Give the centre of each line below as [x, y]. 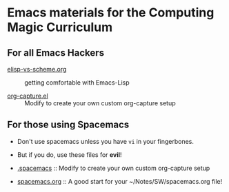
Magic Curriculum [60, 27]
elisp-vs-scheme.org [37, 69]
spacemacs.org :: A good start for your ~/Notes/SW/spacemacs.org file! [120, 181]
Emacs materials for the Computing [111, 13]
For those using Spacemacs [68, 125]
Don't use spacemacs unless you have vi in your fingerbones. [106, 141]
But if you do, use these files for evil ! [69, 154]
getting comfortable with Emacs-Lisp [77, 83]
